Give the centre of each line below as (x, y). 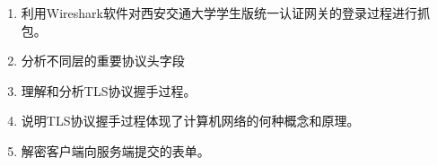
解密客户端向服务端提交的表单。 (115, 150)
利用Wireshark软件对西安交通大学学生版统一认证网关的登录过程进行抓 (225, 13)
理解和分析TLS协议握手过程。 (109, 90)
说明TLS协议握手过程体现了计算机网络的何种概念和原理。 (190, 121)
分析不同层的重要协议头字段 (103, 61)
